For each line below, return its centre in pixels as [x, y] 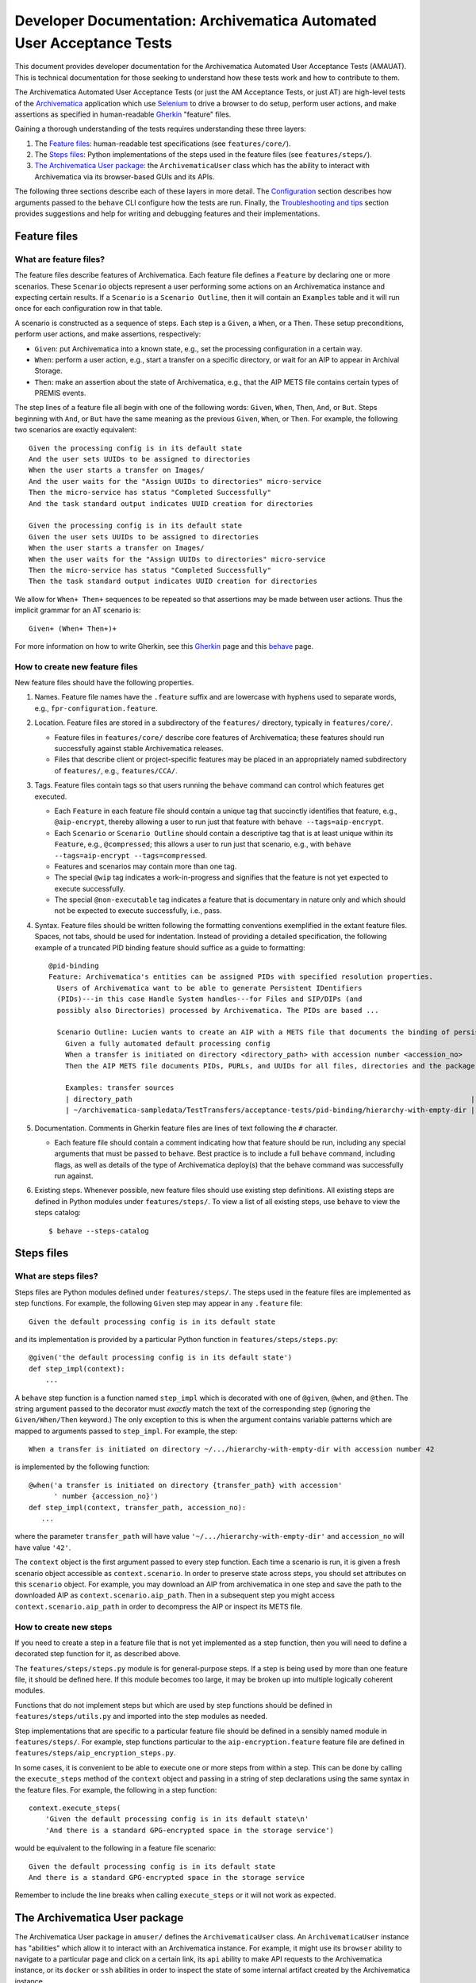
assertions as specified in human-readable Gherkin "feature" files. [123, 114]
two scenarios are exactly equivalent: [76, 430]
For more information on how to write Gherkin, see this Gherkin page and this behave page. [164, 646]
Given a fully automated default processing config [167, 1043]
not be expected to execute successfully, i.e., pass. [138, 911]
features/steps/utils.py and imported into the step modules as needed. [141, 1716]
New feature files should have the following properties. [104, 683]
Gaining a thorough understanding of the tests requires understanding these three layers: [161, 129]
